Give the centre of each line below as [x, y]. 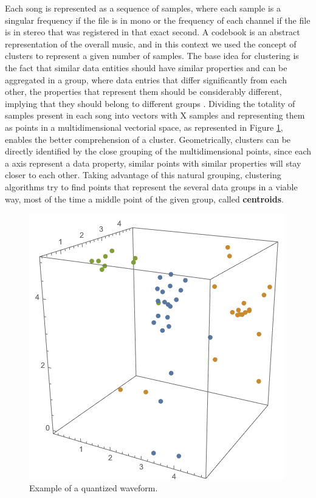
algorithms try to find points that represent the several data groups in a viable [151, 186]
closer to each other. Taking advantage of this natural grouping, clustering [143, 175]
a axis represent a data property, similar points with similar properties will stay [153, 163]
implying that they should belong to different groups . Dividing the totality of [150, 103]
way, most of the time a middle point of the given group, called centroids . [144, 199]
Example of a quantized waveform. [94, 487]
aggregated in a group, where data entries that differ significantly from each [146, 79]
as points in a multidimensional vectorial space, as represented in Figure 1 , [144, 127]
